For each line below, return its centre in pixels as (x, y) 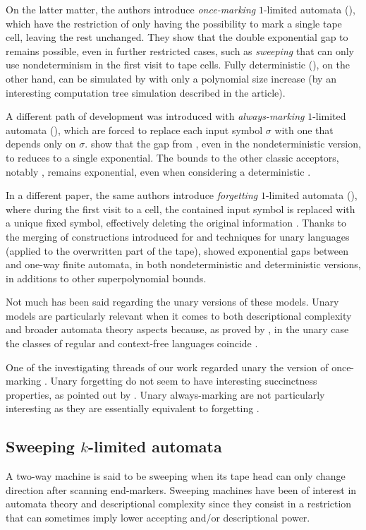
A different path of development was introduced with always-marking (155, 116)
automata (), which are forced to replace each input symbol (134, 130)
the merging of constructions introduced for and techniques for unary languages (178, 236)
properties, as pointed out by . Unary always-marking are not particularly (165, 394)
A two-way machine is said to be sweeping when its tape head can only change (176, 476)
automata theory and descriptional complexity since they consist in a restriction (179, 504)
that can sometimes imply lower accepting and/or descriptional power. (158, 518)
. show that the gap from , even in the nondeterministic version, (223, 144)
